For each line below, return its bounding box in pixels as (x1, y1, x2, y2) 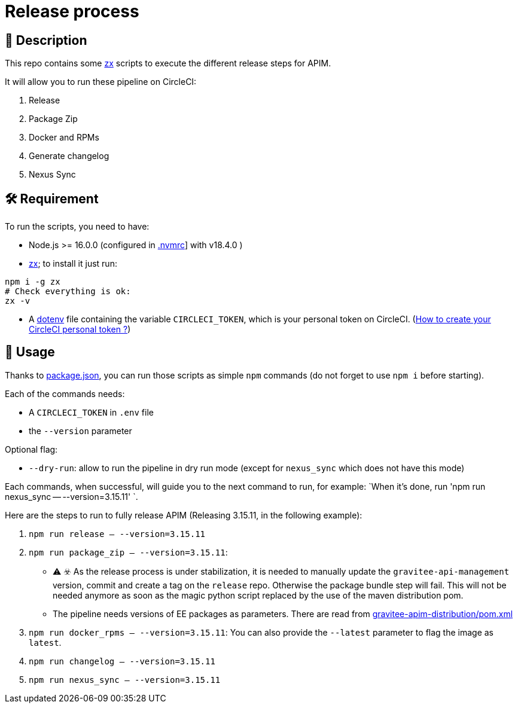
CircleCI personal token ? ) (29, 324, 131, 335)
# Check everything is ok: (5, 286, 131, 297)
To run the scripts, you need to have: (5, 221, 150, 232)
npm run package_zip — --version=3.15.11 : (29, 547, 228, 557)
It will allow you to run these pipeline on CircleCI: (5, 77, 197, 87)
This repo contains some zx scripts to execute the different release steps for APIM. (5, 58, 331, 69)
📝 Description (5, 32, 87, 48)
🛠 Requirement (5, 191, 99, 206)
